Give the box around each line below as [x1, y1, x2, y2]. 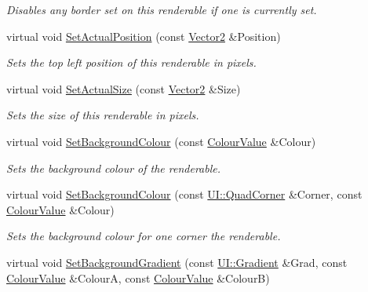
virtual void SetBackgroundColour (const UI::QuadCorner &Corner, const [6, 186, 363, 203]
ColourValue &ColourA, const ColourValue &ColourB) [6, 269, 270, 286]
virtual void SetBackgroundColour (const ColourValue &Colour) [6, 133, 316, 149]
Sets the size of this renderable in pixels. [6, 107, 199, 123]
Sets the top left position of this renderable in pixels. [6, 54, 257, 71]
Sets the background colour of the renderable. [6, 159, 221, 176]
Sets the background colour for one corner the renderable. [6, 228, 281, 244]
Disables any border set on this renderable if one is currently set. [6, 2, 317, 17]
